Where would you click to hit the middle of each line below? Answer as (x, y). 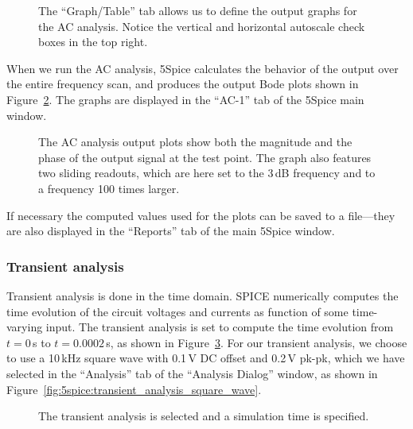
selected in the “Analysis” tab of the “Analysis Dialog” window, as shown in (192, 373)
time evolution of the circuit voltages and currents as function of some (177, 311)
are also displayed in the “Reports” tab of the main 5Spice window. (171, 231)
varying (25, 327)
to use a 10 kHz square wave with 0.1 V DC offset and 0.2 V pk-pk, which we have (206, 358)
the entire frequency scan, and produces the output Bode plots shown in (183, 84)
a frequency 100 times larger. (109, 188)
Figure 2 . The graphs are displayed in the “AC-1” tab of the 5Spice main (185, 99)
